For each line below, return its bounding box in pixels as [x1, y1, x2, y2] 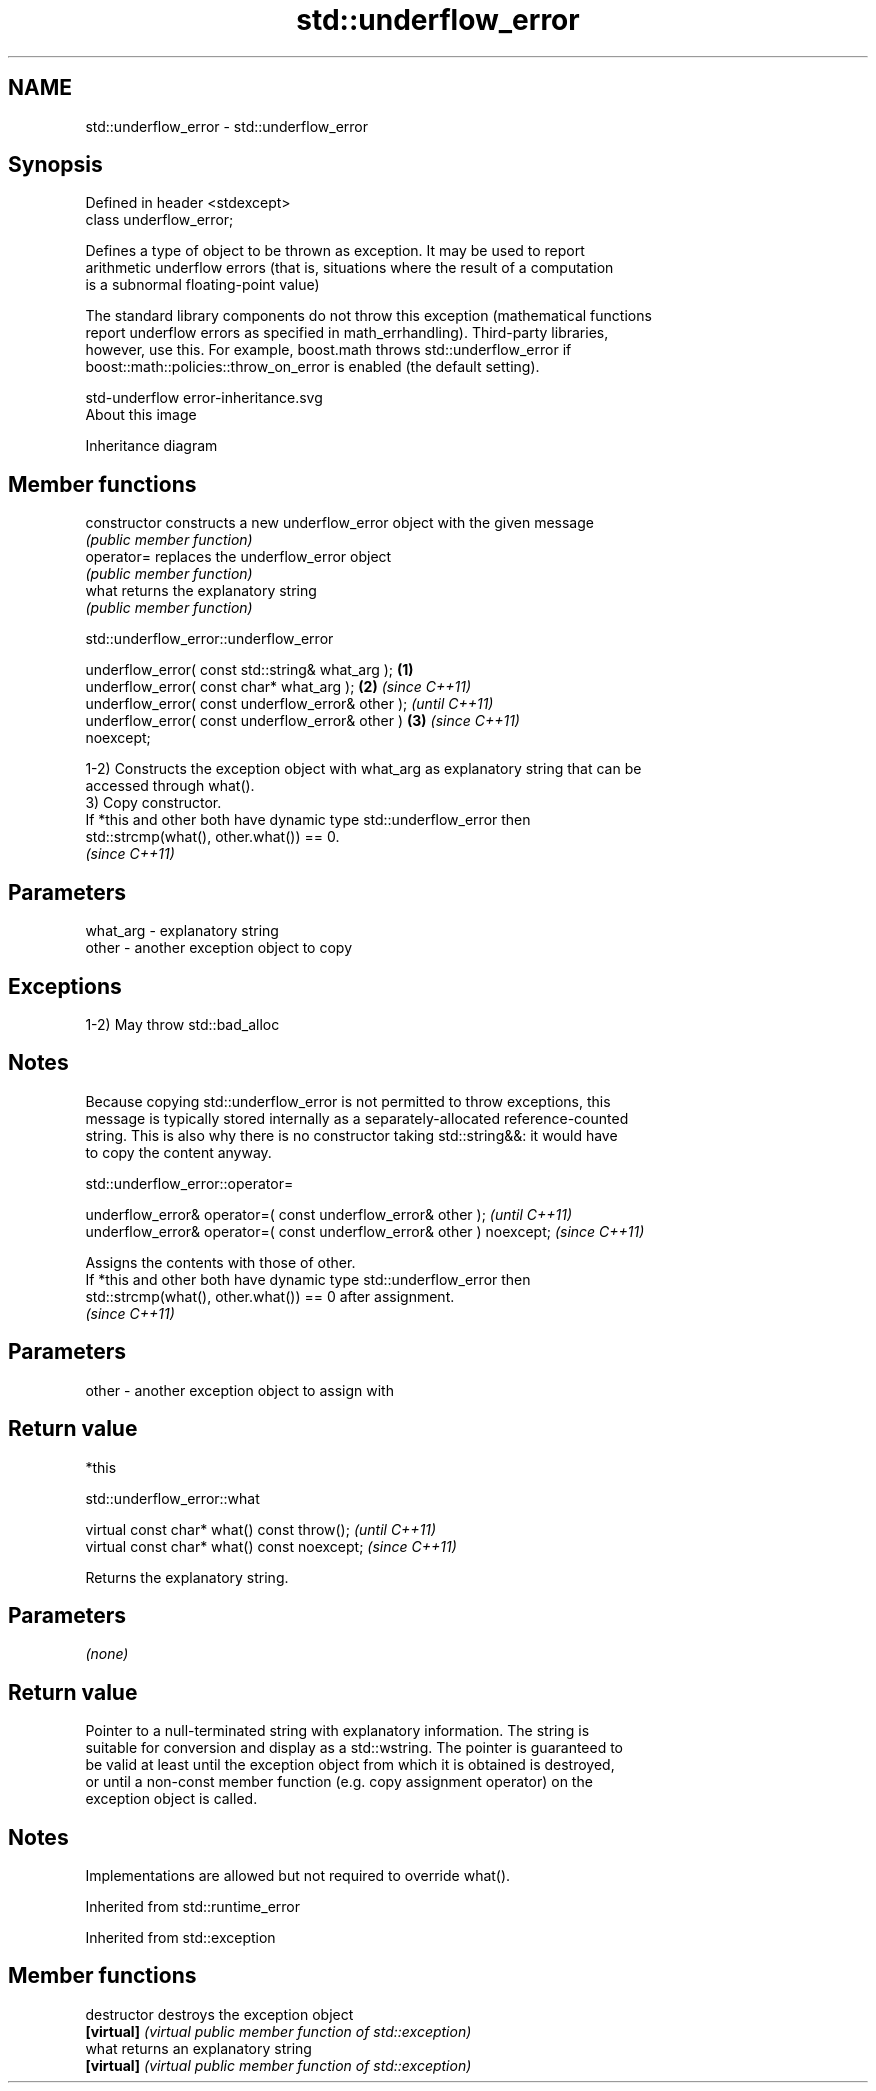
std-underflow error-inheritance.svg [85, 389, 323, 407]
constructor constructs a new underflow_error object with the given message [85, 514, 594, 532]
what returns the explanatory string [85, 582, 317, 600]
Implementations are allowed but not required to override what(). [85, 1867, 511, 1885]
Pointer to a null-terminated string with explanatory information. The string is [85, 1722, 590, 1740]
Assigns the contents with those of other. [85, 1253, 356, 1271]
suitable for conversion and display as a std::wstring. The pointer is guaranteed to [85, 1739, 624, 1757]
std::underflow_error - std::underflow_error [85, 117, 369, 135]
